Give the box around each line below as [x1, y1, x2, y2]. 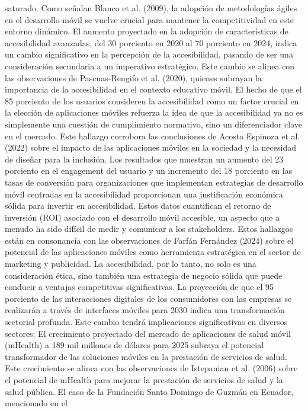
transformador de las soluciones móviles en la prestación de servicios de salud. [5, 350, 287, 362]
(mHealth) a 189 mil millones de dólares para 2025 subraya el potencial [5, 339, 264, 351]
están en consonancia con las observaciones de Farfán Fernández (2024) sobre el [5, 234, 294, 246]
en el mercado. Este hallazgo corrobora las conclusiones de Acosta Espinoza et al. [5, 129, 300, 142]
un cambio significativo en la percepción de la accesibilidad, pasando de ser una [5, 48, 293, 60]
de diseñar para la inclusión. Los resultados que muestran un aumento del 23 [5, 152, 284, 165]
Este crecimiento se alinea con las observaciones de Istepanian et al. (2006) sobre [5, 362, 298, 374]
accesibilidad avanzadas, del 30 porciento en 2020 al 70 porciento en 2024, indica [5, 36, 297, 49]
